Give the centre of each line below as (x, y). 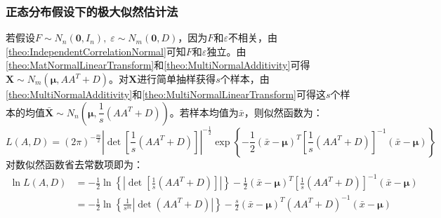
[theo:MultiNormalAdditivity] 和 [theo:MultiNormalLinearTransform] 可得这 (166, 94)
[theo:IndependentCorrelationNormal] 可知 (96, 51)
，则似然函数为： (283, 112)
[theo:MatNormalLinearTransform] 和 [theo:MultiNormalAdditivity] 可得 (158, 65)
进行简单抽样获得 (177, 79)
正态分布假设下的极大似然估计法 (92, 11)
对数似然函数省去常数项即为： (74, 164)
